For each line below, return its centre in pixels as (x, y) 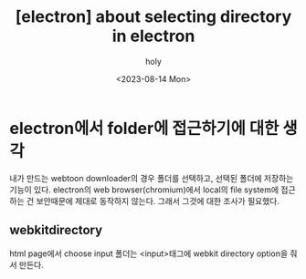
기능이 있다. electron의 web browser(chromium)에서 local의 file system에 (144, 190)
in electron (153, 36)
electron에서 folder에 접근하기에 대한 (144, 128)
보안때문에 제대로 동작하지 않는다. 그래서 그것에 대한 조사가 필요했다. (158, 201)
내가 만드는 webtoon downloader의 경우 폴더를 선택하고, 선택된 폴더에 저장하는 (152, 178)
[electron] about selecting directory (153, 17)
